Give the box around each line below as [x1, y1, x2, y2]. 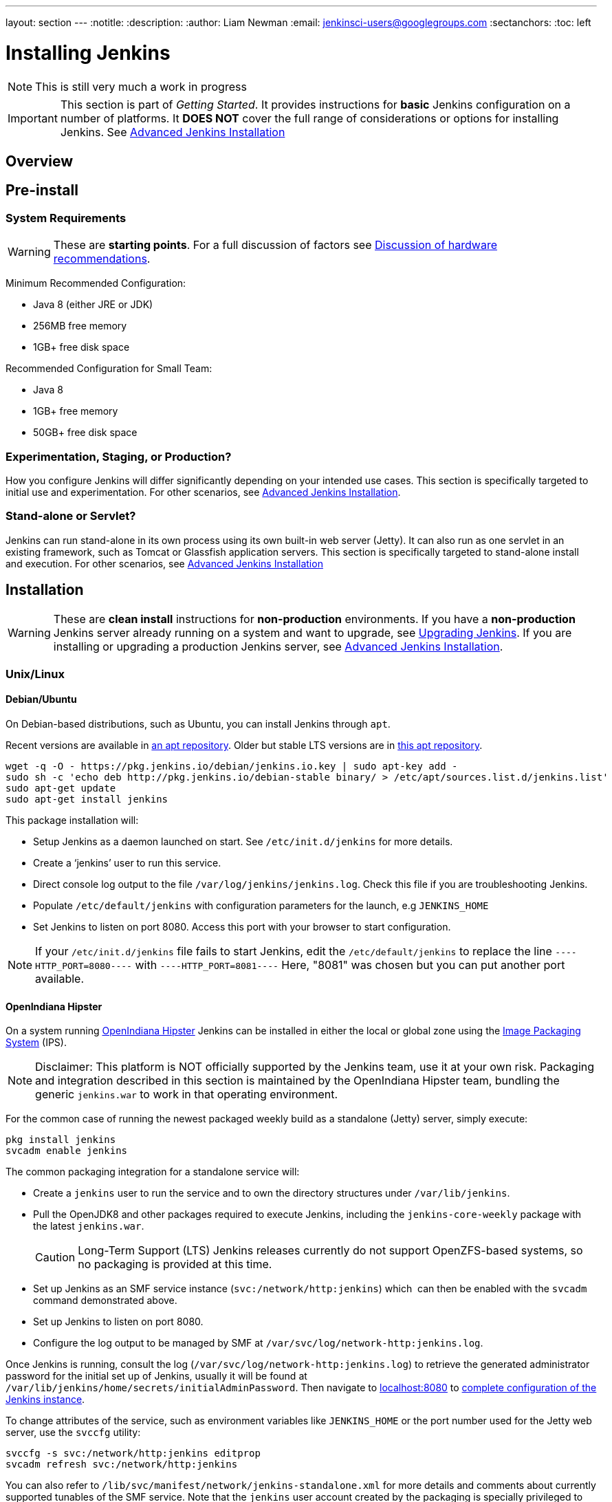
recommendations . [53, 252, 151, 266]
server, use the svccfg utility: [6, 1426, 141, 1439]
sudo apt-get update [6, 783, 116, 794]
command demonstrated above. [33, 1294, 177, 1307]
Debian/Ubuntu [6, 693, 77, 706]
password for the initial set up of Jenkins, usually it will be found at [6, 1370, 307, 1382]
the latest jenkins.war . [33, 1220, 144, 1232]
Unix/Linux [6, 666, 65, 681]
